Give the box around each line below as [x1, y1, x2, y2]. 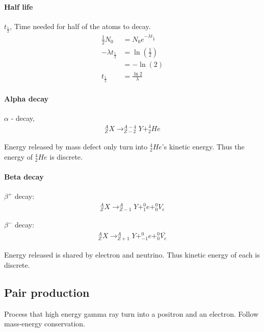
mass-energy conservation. [4, 318, 85, 329]
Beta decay [4, 171, 44, 182]
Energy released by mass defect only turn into [4, 141, 148, 152]
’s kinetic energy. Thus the [162, 141, 245, 152]
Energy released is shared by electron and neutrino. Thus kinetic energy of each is [4, 249, 260, 260]
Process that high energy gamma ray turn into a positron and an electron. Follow [4, 308, 259, 319]
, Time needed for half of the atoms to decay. [10, 20, 151, 31]
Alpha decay [4, 93, 49, 104]
